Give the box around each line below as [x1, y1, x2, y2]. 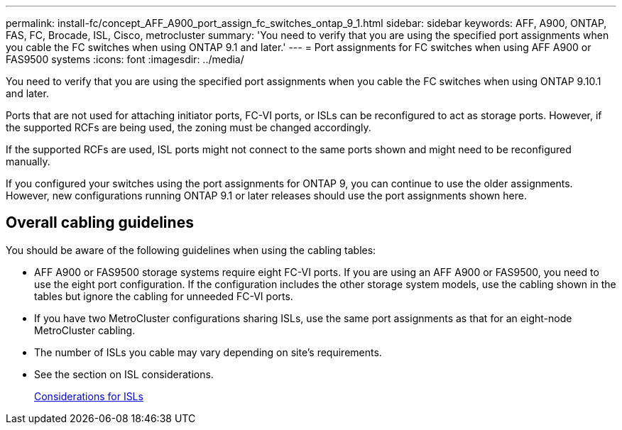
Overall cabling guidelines [6, 214, 194, 232]
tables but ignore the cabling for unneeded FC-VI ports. [34, 290, 293, 302]
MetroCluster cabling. [34, 324, 136, 336]
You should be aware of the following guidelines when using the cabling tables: [6, 243, 376, 256]
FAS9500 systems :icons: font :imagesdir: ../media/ [6, 53, 244, 65]
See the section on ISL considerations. [34, 368, 214, 380]
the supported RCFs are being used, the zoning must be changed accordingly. [6, 121, 371, 133]
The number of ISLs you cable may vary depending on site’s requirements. [34, 346, 382, 358]
